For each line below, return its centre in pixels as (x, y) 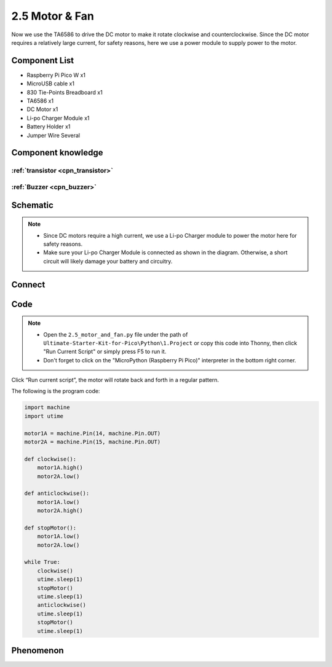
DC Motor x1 (42, 109)
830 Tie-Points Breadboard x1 (65, 92)
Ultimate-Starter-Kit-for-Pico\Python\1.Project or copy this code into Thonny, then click (170, 343)
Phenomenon (38, 650)
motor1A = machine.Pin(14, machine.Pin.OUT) (93, 433)
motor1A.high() (60, 468)
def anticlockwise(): (57, 493)
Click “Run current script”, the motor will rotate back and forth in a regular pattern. (115, 380)
